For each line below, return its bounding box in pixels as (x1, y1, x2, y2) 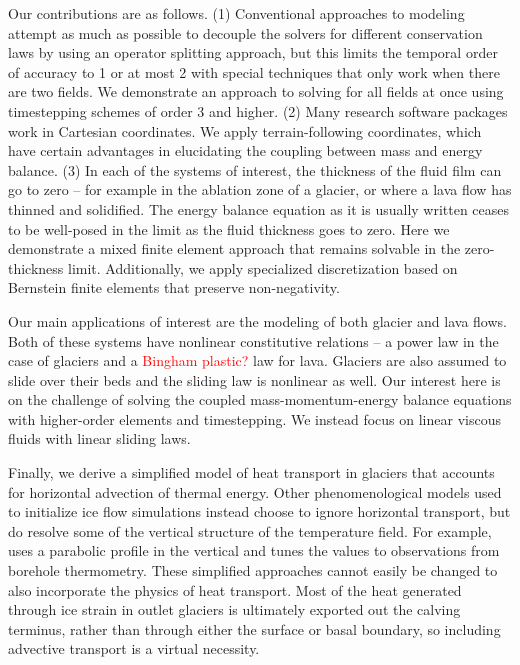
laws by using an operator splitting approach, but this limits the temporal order (8, 42, 498, 63)
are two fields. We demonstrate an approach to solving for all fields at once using (8, 81, 504, 102)
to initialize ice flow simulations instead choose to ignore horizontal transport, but (8, 501, 511, 522)
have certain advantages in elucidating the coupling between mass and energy (8, 140, 483, 161)
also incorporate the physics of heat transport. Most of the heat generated (8, 579, 462, 600)
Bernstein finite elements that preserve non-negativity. (8, 277, 340, 298)
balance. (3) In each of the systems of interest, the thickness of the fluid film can (8, 159, 502, 180)
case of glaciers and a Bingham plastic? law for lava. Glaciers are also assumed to (8, 350, 507, 371)
